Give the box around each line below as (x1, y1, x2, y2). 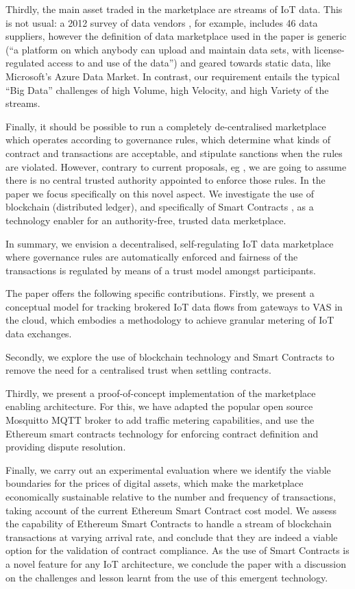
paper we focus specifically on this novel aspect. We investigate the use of (5, 186, 315, 200)
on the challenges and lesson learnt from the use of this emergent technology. (5, 570, 328, 584)
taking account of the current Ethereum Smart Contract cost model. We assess (5, 503, 336, 517)
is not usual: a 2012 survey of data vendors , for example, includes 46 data (5, 15, 318, 29)
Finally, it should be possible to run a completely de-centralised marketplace (5, 119, 326, 133)
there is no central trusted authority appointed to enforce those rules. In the (5, 173, 326, 187)
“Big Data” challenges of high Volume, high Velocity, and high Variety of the (5, 82, 329, 97)
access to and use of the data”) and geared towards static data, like (47, 56, 331, 70)
